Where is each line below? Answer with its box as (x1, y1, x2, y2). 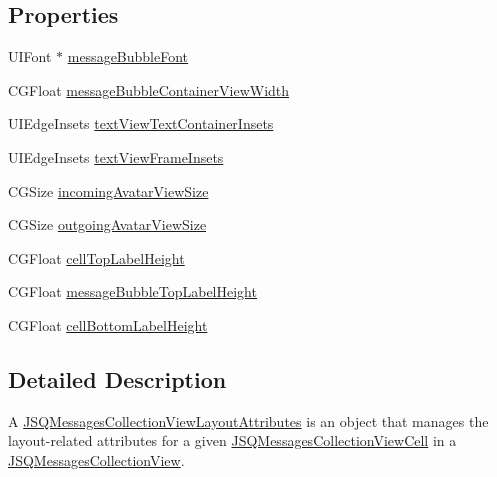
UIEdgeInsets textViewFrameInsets (8, 146, 224, 167)
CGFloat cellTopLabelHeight (8, 247, 185, 268)
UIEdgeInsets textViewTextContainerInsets (8, 113, 274, 134)
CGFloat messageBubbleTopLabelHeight (8, 281, 257, 302)
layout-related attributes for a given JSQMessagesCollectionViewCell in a (8, 430, 457, 451)
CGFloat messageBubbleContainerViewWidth (8, 79, 290, 100)
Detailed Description (8, 363, 227, 394)
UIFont (8, 46, 52, 67)
